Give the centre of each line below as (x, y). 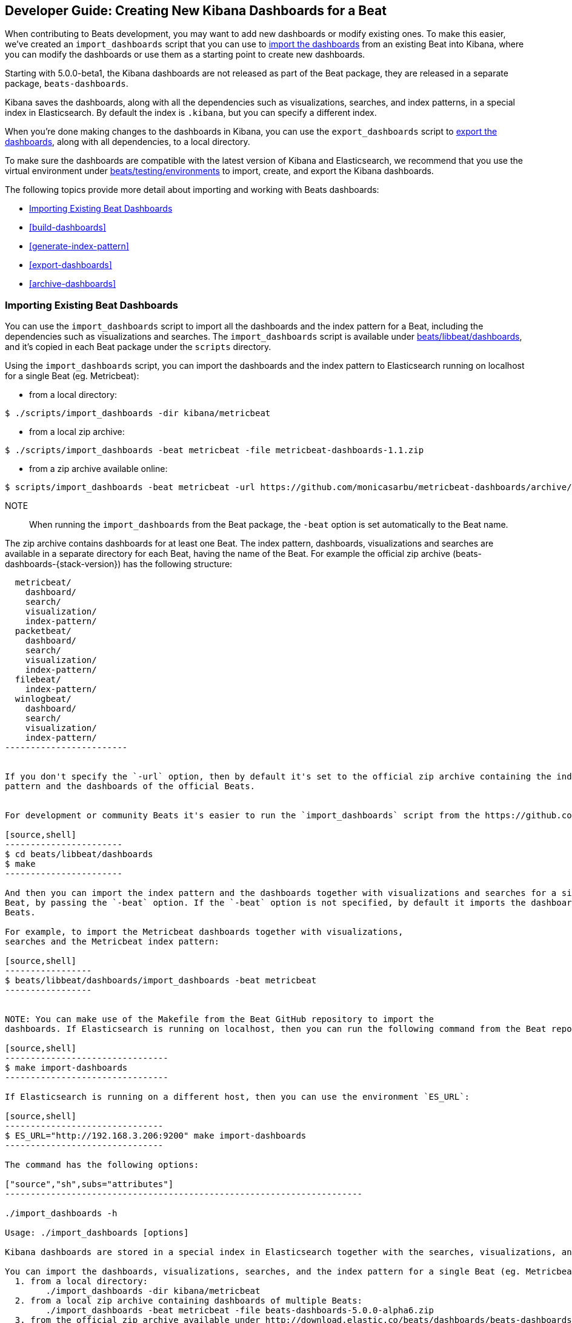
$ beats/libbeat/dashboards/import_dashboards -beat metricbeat (161, 981)
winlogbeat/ (43, 699)
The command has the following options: (102, 1165)
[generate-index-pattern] (79, 246)
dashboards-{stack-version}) (63, 564)
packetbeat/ (43, 631)
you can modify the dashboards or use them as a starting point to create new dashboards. (185, 55)
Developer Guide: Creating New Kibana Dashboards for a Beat (196, 11)
